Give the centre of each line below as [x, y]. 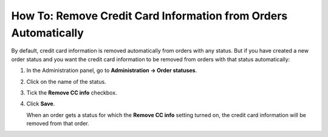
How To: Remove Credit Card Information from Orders [149, 16]
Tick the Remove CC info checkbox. [72, 92]
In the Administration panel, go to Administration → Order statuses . [112, 70]
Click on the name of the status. [66, 81]
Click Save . [41, 104]
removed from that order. [58, 124]
